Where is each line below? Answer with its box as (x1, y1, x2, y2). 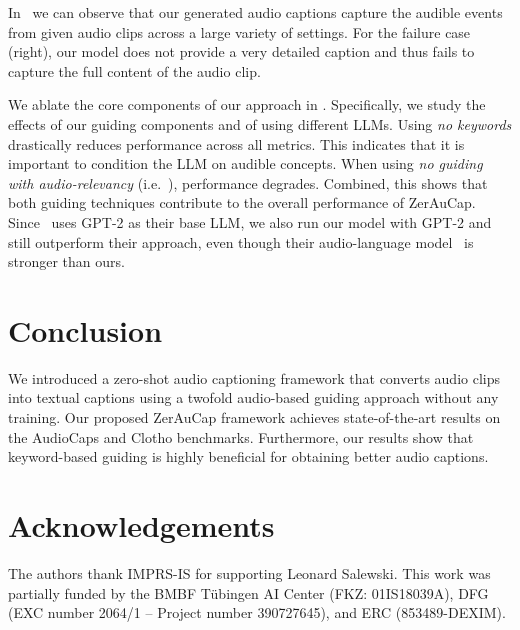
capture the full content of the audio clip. (8, 60, 261, 81)
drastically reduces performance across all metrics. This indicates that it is (8, 133, 465, 154)
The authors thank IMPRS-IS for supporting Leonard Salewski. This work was (8, 562, 491, 583)
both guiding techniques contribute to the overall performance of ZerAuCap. (8, 192, 476, 213)
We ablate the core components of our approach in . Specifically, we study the (8, 94, 486, 115)
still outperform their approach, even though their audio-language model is (8, 231, 474, 252)
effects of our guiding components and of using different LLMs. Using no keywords (8, 113, 512, 134)
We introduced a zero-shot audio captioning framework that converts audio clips (8, 367, 500, 388)
